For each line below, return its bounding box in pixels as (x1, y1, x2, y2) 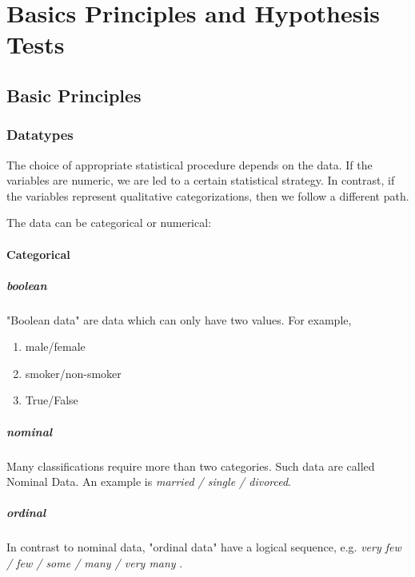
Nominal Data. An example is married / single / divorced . (6, 473, 292, 490)
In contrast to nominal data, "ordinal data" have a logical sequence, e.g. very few (6, 539, 401, 555)
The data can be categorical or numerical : (6, 214, 212, 231)
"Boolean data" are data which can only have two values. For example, (6, 311, 352, 328)
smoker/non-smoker (25, 364, 122, 381)
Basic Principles (6, 82, 142, 107)
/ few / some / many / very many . (6, 554, 183, 571)
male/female (25, 338, 86, 355)
